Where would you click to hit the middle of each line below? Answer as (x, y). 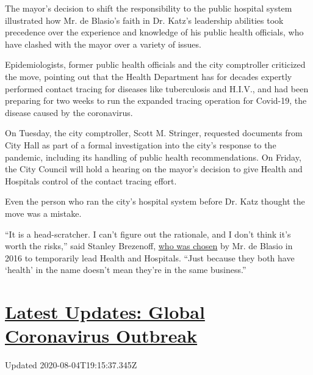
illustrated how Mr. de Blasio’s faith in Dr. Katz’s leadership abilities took (144, 20)
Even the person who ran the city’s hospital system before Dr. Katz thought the (155, 201)
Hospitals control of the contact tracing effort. (91, 180)
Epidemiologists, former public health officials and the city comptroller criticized (155, 64)
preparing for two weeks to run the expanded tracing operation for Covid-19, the (156, 100)
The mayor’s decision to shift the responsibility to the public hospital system (149, 8)
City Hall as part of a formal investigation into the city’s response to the (141, 144)
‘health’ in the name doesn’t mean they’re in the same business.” (126, 270)
